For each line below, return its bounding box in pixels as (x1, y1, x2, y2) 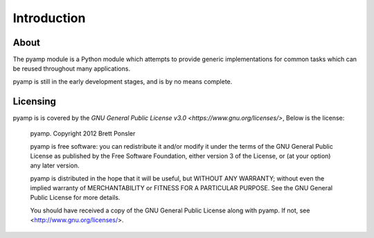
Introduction (12, 10, 86, 26)
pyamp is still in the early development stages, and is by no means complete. (12, 77, 233, 86)
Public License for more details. (30, 194, 121, 202)
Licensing (12, 95, 57, 107)
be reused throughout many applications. (12, 64, 131, 73)
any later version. (30, 161, 80, 170)
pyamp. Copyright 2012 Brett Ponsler (30, 129, 136, 138)
